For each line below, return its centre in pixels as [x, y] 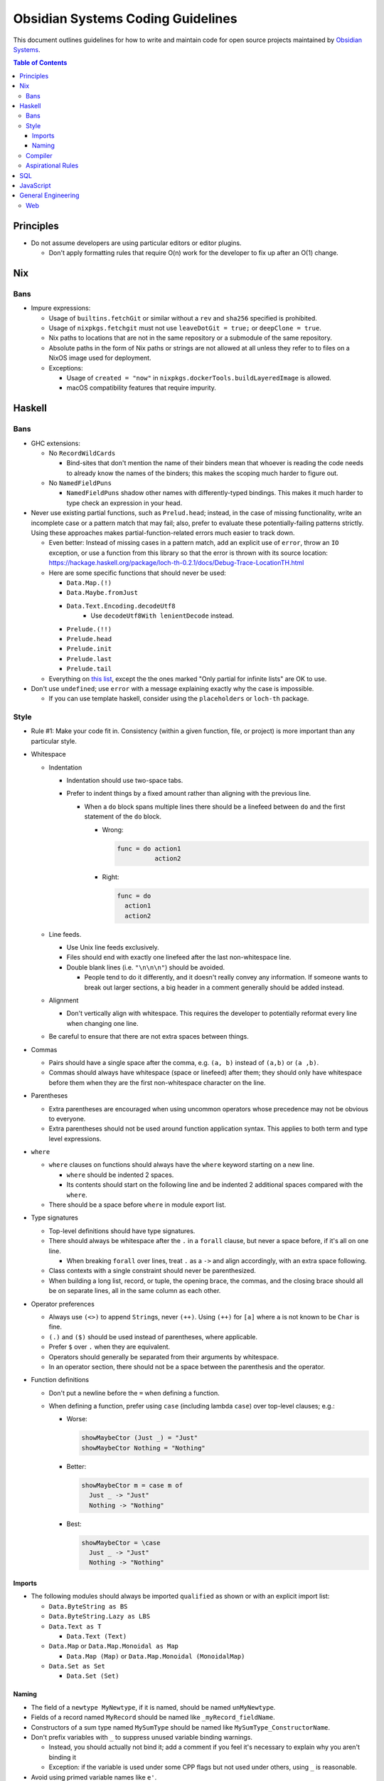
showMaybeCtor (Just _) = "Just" [140, 1438]
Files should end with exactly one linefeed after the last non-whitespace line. [179, 957]
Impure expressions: [61, 308]
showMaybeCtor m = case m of [132, 1485]
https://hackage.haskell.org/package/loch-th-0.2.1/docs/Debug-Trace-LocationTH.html [176, 563]
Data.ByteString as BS [88, 1606]
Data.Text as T [75, 1626]
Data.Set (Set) [93, 1676]
